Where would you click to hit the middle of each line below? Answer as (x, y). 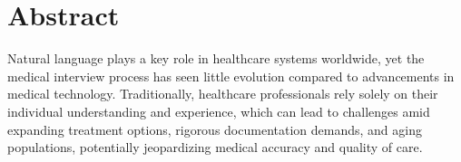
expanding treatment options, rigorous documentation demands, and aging (215, 129)
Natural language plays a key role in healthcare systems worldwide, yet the (216, 58)
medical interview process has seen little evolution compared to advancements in (231, 76)
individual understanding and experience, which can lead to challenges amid (219, 111)
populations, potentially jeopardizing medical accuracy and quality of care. (215, 147)
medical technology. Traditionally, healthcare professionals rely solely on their (223, 94)
